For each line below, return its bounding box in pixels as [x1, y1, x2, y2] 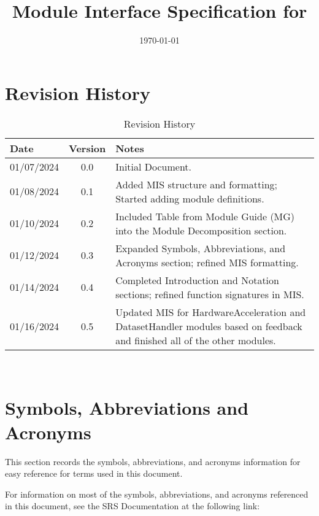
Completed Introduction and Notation [115, 272, 279, 287]
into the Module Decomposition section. [115, 223, 287, 237]
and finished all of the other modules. [115, 333, 276, 347]
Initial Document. [115, 159, 191, 174]
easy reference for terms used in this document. [5, 467, 183, 480]
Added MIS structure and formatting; [115, 177, 278, 191]
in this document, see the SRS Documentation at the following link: [5, 499, 260, 512]
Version [69, 141, 106, 155]
